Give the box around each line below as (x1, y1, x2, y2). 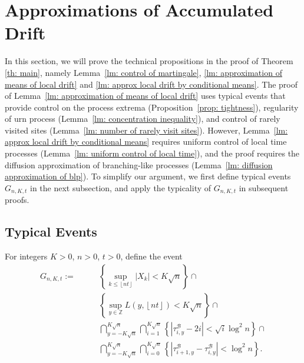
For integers (5, 250, 48, 262)
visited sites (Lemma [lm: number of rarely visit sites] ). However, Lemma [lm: (5, 124, 288, 136)
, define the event (120, 250, 183, 262)
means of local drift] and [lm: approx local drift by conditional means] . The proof (5, 78, 298, 90)
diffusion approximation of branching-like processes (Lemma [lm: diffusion (5, 158, 273, 171)
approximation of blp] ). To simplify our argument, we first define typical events (5, 170, 291, 182)
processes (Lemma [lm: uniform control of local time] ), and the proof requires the (5, 147, 300, 159)
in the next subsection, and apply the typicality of (30, 181, 212, 194)
